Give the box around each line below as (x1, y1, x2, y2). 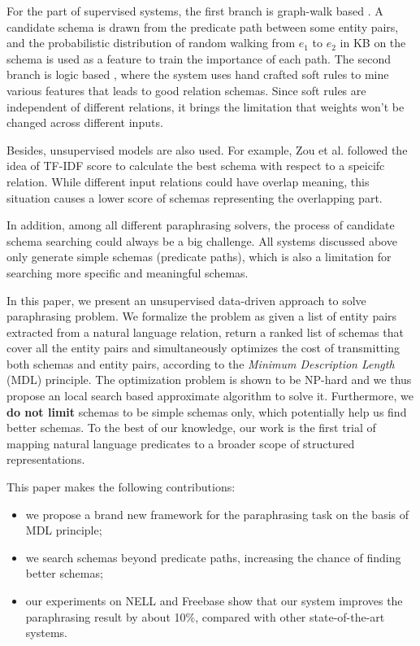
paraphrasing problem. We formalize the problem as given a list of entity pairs (6, 308, 397, 325)
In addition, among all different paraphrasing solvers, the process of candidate (6, 216, 395, 234)
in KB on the (340, 34, 406, 51)
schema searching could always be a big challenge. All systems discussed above (6, 232, 397, 249)
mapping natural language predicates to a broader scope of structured (6, 434, 355, 452)
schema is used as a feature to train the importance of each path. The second (6, 50, 391, 67)
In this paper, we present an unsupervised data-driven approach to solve (6, 291, 366, 308)
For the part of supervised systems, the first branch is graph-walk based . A (6, 2, 383, 19)
